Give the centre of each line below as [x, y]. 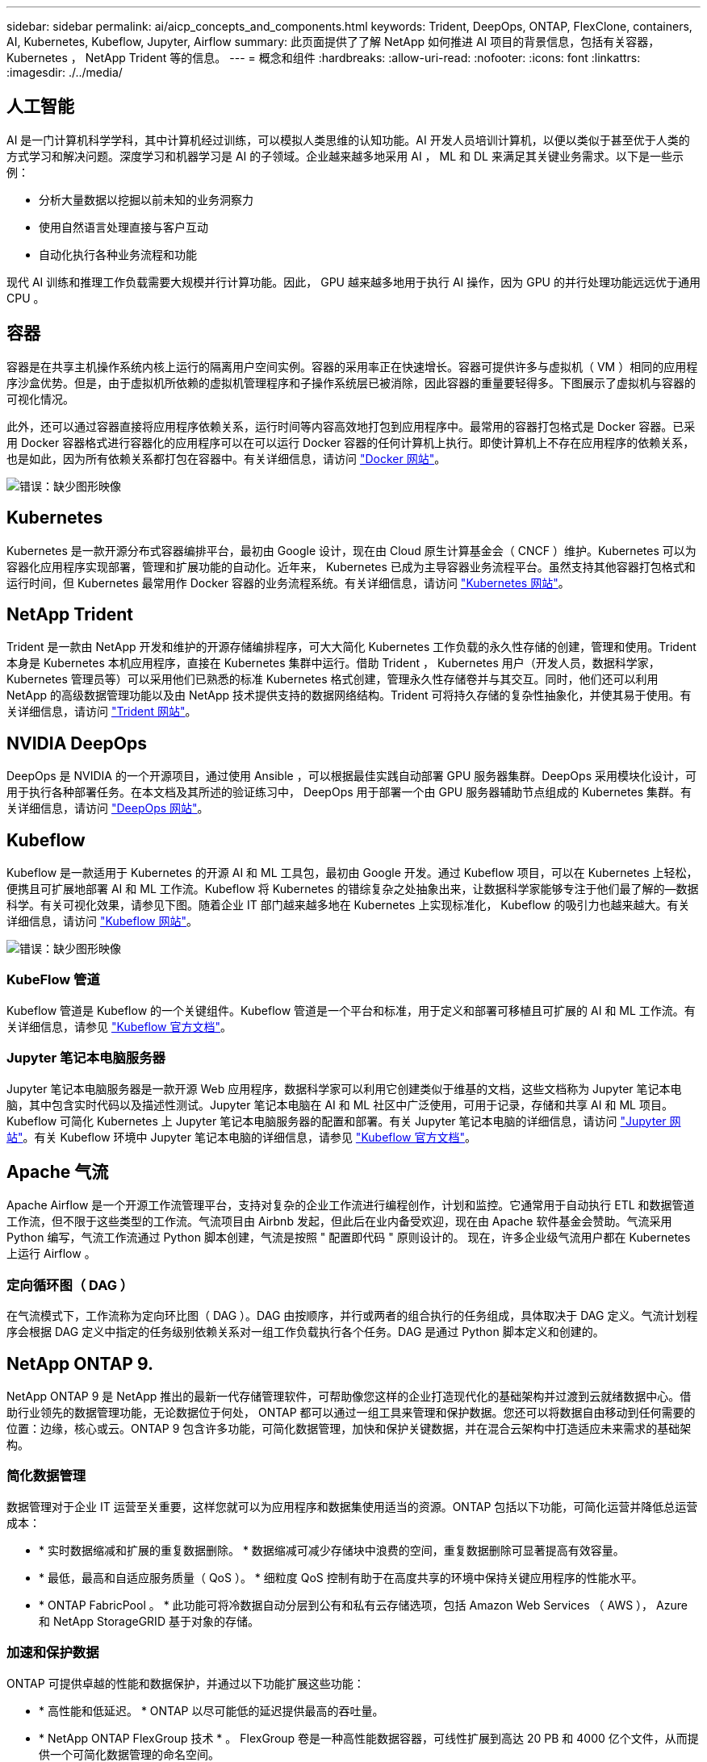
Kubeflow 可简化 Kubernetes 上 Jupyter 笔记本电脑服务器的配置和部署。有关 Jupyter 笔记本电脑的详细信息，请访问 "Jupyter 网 [344, 1121]
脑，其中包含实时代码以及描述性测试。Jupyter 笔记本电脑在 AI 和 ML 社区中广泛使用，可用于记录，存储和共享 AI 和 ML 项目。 [340, 1104]
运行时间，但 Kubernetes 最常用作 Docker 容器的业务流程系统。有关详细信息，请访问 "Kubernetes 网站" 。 [288, 582]
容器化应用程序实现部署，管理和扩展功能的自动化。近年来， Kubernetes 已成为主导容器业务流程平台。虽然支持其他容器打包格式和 [351, 566]
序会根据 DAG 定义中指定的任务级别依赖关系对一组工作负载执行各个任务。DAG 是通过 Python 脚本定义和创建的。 [305, 1332]
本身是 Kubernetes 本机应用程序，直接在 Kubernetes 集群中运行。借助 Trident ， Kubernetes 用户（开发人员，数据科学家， [333, 663]
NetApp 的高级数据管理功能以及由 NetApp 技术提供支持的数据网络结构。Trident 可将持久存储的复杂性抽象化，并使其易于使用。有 [349, 695]
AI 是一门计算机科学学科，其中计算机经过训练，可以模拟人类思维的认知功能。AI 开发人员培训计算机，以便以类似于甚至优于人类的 [348, 140]
